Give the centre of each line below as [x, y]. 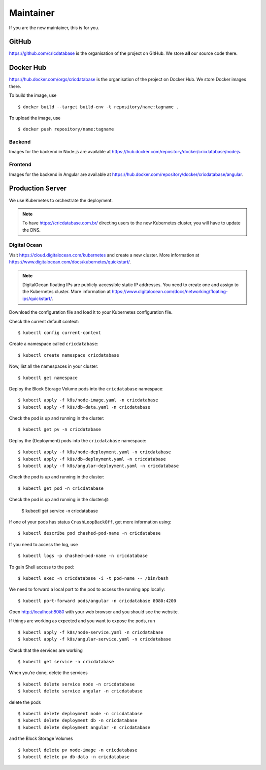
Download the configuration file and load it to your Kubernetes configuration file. [91, 312]
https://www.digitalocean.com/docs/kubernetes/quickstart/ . [70, 262]
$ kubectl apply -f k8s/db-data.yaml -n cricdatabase [84, 407]
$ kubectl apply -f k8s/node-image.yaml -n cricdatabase [88, 400]
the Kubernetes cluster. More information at [66, 292]
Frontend [20, 165]
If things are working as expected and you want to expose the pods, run [82, 621]
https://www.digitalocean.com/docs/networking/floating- [170, 292]
